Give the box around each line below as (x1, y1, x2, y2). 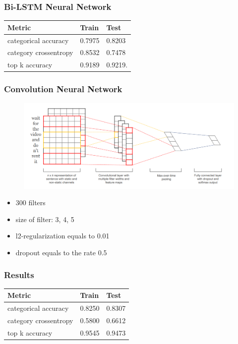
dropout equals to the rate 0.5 (15, 247, 107, 257)
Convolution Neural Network (4, 83, 122, 95)
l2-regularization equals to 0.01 (15, 230, 110, 241)
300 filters (15, 197, 46, 208)
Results (4, 268, 34, 281)
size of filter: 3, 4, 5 (15, 214, 74, 224)
